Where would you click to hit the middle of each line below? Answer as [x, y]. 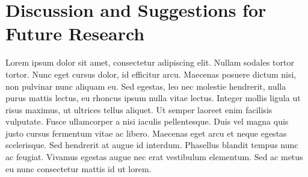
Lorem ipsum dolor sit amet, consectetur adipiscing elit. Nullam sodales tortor [150, 62]
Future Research [75, 33]
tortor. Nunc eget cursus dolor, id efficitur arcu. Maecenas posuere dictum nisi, [151, 74]
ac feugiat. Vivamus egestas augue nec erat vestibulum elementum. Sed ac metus [154, 157]
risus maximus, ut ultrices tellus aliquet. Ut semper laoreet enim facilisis [139, 109]
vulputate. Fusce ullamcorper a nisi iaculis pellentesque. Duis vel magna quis [147, 121]
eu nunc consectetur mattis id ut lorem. [79, 168]
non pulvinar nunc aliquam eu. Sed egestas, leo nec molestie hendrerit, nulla [146, 86]
